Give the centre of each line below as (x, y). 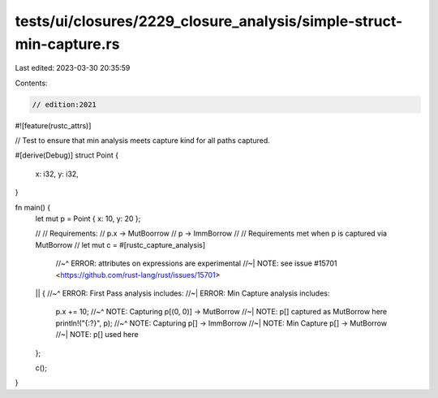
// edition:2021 (64, 104)
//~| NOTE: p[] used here (97, 335)
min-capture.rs (67, 44)
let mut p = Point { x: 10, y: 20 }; (88, 218)
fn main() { (33, 207)
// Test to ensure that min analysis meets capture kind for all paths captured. (143, 141)
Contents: (31, 83)
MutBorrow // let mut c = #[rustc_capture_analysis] (120, 244)
